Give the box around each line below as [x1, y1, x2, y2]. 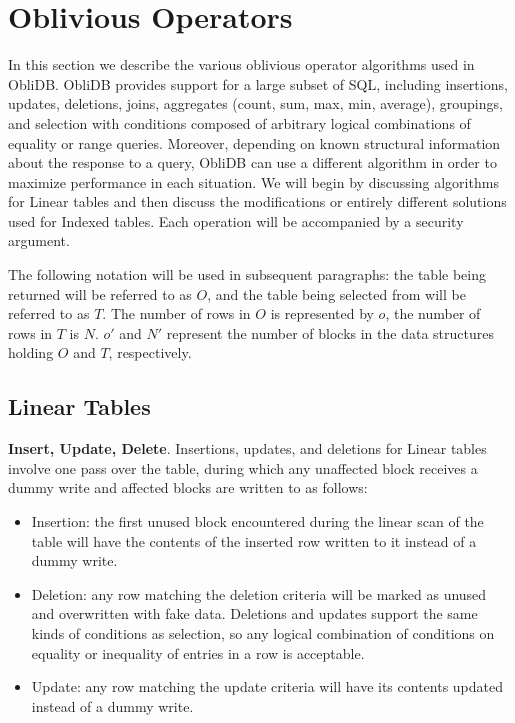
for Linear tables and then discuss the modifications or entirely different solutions [8, 191, 507, 212]
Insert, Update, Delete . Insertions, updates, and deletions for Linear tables [8, 438, 487, 459]
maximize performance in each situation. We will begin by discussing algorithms [8, 171, 499, 192]
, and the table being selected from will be [207, 283, 466, 304]
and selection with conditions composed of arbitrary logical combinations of [8, 112, 471, 133]
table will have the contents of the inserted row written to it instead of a [31, 530, 477, 551]
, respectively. [108, 342, 192, 363]
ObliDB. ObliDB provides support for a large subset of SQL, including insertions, [8, 73, 508, 94]
